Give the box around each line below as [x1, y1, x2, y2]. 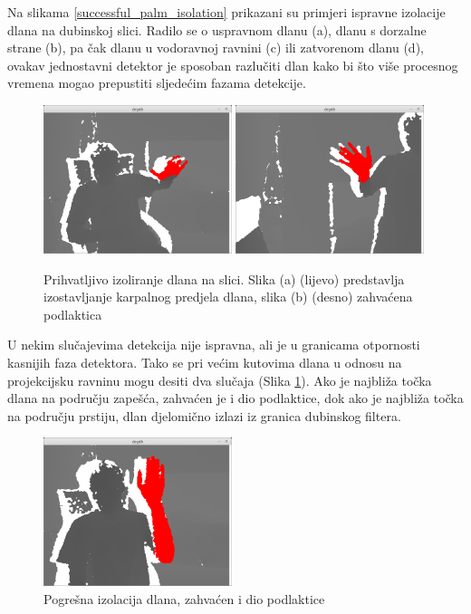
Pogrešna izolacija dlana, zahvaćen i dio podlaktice [43, 590, 325, 609]
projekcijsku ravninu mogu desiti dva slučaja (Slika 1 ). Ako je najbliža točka [7, 370, 432, 389]
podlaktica [43, 304, 102, 323]
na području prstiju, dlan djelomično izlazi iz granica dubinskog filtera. [7, 406, 401, 425]
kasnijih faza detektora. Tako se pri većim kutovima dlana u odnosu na [7, 353, 402, 371]
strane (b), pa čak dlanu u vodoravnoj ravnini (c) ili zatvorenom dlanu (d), [7, 38, 424, 57]
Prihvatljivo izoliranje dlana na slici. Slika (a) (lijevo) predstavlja [43, 269, 405, 288]
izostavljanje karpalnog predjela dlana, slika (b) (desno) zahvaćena [43, 287, 413, 306]
